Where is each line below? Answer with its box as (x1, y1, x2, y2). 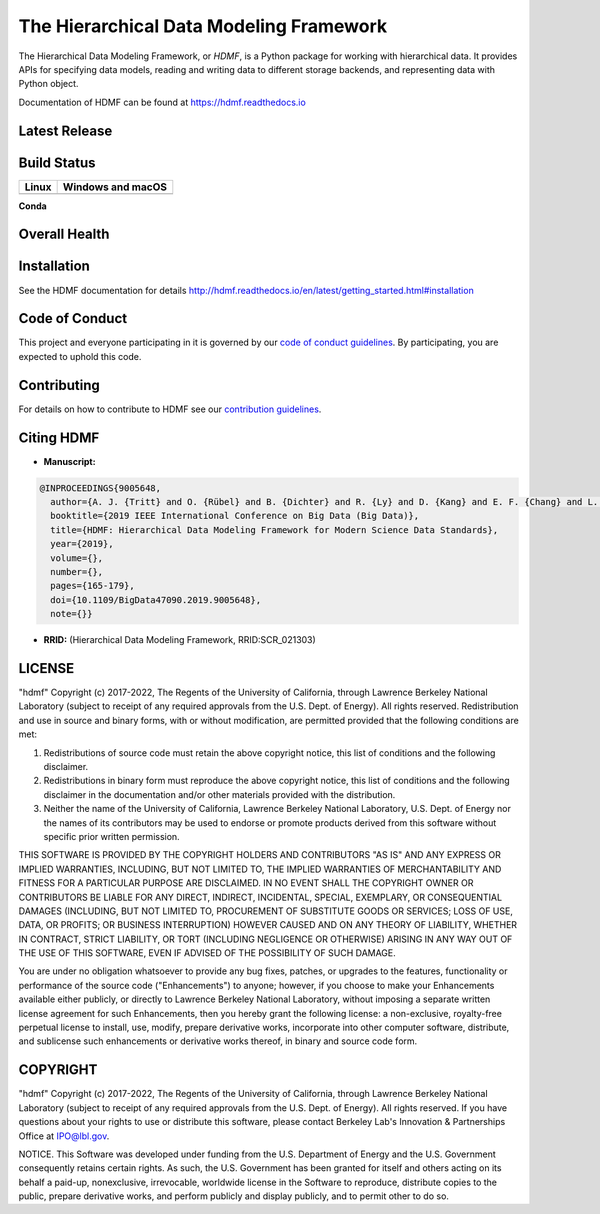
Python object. (18, 78, 79, 90)
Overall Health (18, 226, 110, 243)
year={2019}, (50, 538, 114, 550)
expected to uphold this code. (18, 350, 142, 362)
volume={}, (50, 552, 104, 564)
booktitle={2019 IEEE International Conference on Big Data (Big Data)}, (50, 510, 420, 522)
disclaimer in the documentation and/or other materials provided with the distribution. (43, 788, 396, 800)
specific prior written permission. (43, 830, 180, 842)
